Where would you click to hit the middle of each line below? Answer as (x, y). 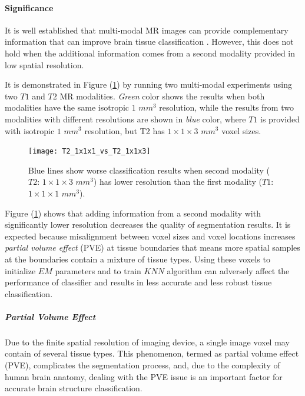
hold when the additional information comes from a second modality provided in (150, 53)
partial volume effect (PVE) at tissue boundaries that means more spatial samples (152, 247)
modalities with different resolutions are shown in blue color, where (125, 119)
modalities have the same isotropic (67, 107)
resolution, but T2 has (125, 130)
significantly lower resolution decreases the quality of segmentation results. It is (148, 224)
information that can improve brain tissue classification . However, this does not (149, 41)
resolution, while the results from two (226, 107)
